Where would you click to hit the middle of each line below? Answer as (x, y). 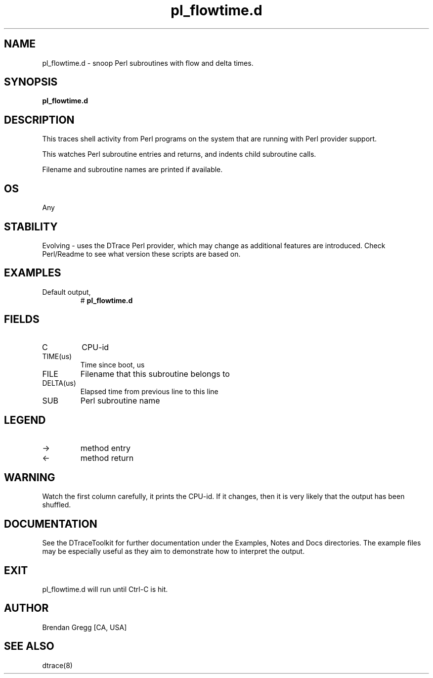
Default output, (66, 292)
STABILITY (31, 226)
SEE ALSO (29, 646)
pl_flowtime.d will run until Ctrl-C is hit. (105, 589)
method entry (105, 448)
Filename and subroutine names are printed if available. (132, 170)
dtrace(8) (57, 665)
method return (107, 458)
